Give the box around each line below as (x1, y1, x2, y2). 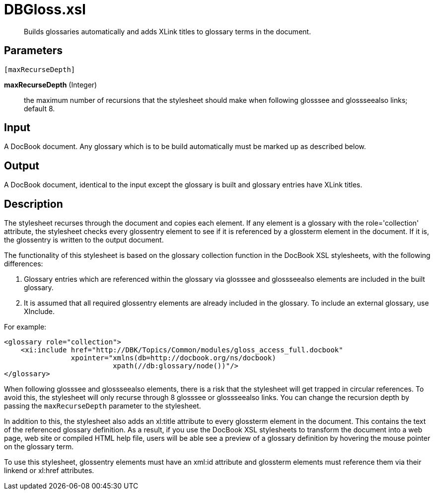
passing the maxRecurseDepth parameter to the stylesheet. (4, 402, 201, 411)
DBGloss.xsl (4, 1, 86, 18)
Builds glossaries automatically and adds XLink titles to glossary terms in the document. (24, 27, 311, 36)
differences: (4, 259, 43, 268)
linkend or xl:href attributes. (4, 466, 94, 475)
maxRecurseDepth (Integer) (4, 80, 97, 89)
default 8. (24, 104, 55, 113)
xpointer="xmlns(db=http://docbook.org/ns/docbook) (71, 354, 276, 362)
